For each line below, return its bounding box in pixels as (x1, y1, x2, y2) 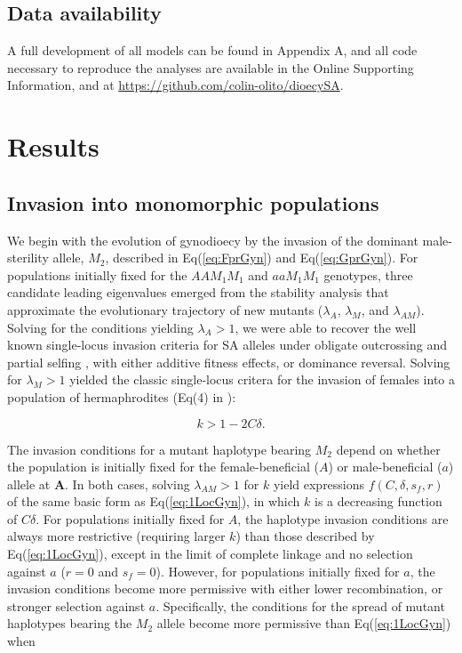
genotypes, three (323, 265, 413, 284)
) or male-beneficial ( (328, 457, 442, 476)
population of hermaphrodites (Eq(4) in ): (7, 387, 236, 406)
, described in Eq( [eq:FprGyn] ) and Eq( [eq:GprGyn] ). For (105, 248, 418, 267)
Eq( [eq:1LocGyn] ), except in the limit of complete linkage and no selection (7, 544, 413, 563)
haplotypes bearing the (7, 614, 132, 633)
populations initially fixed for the (7, 265, 187, 284)
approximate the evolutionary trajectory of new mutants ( (7, 300, 323, 318)
